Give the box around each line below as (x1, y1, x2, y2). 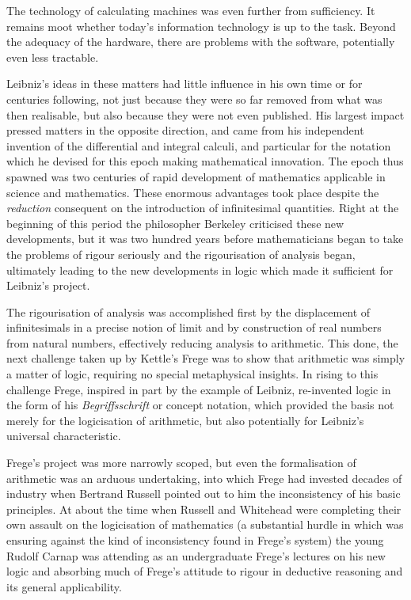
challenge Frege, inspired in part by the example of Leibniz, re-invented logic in (6, 381, 391, 397)
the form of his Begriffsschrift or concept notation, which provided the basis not (6, 397, 394, 413)
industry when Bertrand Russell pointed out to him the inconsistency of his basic (6, 485, 401, 502)
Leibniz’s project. (6, 277, 90, 294)
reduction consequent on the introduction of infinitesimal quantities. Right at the (6, 199, 399, 216)
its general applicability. (6, 578, 122, 594)
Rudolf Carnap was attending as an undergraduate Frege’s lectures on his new (6, 547, 386, 564)
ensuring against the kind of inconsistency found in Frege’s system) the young (6, 532, 384, 548)
